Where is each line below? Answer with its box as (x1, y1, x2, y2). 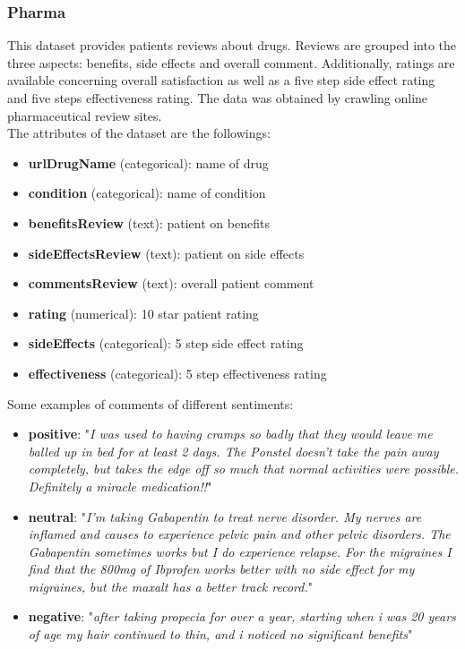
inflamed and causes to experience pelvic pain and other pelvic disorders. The (28, 525, 451, 543)
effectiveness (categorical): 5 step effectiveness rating (28, 363, 327, 382)
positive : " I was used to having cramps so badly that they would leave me (28, 424, 433, 443)
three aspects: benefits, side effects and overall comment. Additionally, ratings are (7, 53, 455, 72)
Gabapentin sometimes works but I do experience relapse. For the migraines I (28, 542, 452, 560)
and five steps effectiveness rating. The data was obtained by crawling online (7, 89, 428, 107)
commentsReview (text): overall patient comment (28, 274, 314, 293)
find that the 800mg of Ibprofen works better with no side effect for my (28, 559, 415, 578)
